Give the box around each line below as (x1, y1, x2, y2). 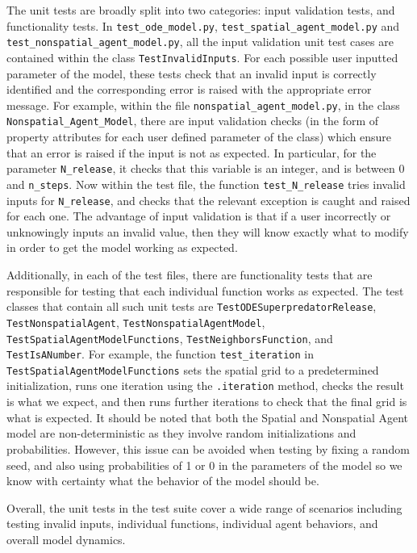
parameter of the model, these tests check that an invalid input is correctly (6, 65, 377, 82)
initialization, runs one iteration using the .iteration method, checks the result (6, 377, 404, 394)
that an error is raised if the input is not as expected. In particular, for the (6, 144, 377, 161)
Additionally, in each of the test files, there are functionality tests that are (6, 266, 373, 283)
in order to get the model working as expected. (6, 239, 238, 256)
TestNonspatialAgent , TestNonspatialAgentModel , (6, 313, 265, 330)
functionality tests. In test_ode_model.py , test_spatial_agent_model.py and (6, 17, 400, 34)
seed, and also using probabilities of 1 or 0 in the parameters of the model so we (6, 456, 402, 473)
